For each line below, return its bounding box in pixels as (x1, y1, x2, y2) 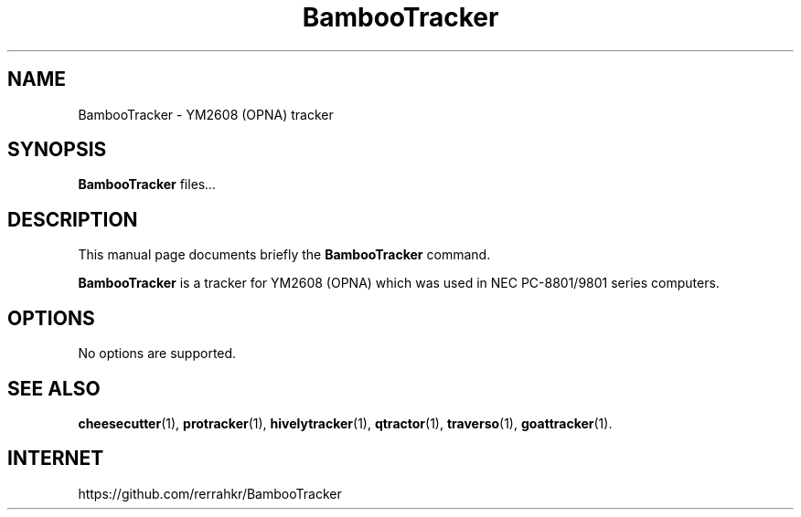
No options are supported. (78, 345, 237, 362)
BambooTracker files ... (78, 176, 217, 193)
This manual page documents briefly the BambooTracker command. (78, 247, 491, 263)
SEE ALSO (7, 376, 101, 400)
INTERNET (7, 447, 104, 470)
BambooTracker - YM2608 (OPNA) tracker (78, 106, 334, 122)
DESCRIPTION (7, 207, 138, 231)
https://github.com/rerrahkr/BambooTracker (78, 485, 342, 501)
